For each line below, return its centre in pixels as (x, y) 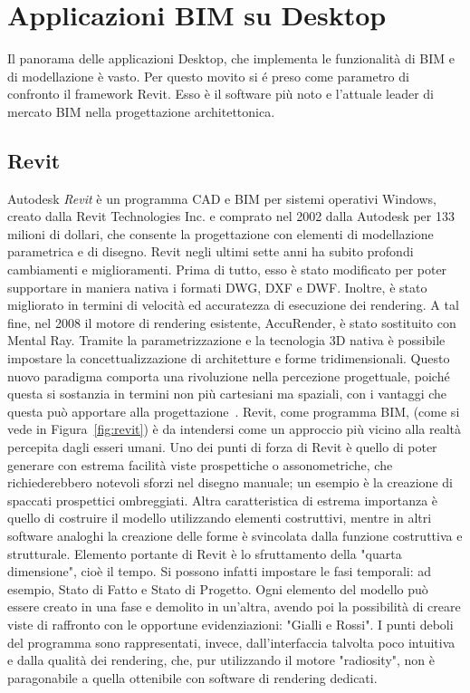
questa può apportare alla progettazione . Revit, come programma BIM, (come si (234, 411)
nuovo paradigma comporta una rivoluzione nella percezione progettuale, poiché (229, 375)
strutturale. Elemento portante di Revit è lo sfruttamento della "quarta (205, 553)
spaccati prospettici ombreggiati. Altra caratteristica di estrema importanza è (223, 500)
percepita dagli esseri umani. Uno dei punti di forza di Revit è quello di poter (222, 447)
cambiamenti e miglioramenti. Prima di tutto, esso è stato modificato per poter (227, 269)
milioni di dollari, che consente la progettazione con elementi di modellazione (221, 233)
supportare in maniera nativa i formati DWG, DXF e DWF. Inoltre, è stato (217, 287)
